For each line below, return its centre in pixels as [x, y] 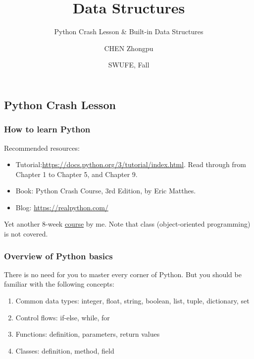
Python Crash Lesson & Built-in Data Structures [129, 31]
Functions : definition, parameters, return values [88, 334]
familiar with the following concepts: [59, 284]
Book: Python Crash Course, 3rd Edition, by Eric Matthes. [106, 191]
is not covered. [26, 234]
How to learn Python [47, 129]
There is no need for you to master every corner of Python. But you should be [123, 274]
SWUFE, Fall [129, 65]
